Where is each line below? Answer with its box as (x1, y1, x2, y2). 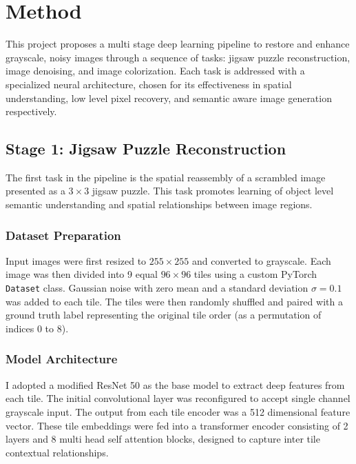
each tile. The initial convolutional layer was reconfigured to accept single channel (6, 391, 350, 405)
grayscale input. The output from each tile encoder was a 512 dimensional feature (6, 404, 350, 418)
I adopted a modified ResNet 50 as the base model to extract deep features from (6, 377, 345, 392)
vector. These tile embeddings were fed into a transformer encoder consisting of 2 (6, 418, 348, 432)
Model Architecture (6, 350, 118, 367)
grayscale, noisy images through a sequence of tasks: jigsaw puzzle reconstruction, (6, 50, 350, 64)
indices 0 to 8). (6, 321, 69, 335)
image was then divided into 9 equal (6, 267, 158, 281)
